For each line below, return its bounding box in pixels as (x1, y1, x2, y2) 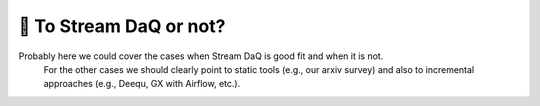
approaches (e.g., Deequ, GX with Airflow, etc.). (43, 78, 241, 90)
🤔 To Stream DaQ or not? (18, 15, 226, 37)
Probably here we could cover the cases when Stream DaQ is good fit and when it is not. (18, 50, 384, 62)
